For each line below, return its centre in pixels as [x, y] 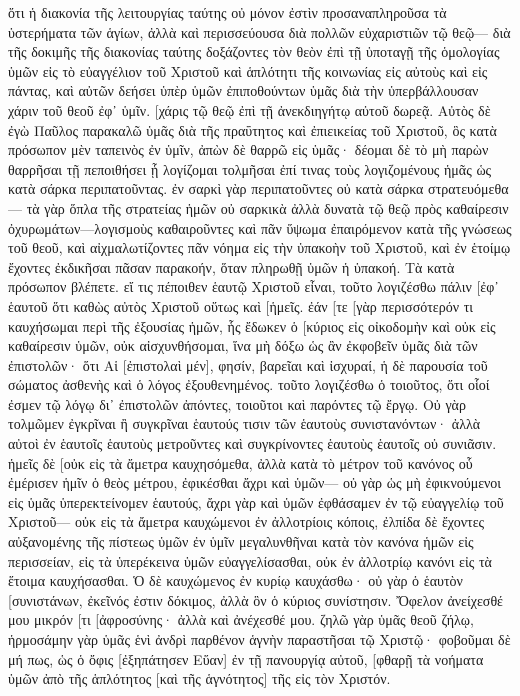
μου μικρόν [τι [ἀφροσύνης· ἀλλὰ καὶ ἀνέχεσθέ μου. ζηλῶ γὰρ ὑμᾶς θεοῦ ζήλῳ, [241, 619]
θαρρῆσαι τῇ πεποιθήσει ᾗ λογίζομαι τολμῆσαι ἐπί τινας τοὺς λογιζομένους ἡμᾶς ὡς [250, 168]
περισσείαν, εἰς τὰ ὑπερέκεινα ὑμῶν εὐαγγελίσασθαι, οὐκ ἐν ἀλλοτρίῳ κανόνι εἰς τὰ [250, 560]
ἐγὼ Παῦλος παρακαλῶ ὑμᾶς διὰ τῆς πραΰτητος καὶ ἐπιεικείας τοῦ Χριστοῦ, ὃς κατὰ [252, 129]
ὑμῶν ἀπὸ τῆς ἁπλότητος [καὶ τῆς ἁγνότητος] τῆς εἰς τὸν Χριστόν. [199, 678]
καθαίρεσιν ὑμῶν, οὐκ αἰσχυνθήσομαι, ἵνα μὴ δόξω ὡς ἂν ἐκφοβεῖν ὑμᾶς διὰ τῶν [243, 345]
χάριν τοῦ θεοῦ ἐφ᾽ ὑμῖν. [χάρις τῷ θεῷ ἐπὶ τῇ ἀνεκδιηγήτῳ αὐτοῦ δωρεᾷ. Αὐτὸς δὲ [249, 109]
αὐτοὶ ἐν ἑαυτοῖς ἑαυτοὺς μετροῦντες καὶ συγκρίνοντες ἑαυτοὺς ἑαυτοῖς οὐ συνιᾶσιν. [252, 443]
